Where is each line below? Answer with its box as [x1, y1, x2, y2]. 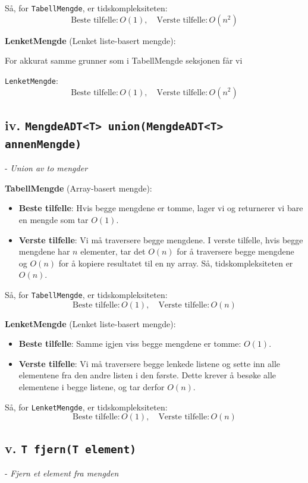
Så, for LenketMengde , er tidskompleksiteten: [5, 400, 168, 413]
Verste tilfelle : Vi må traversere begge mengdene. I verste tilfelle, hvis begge [18, 233, 303, 246]
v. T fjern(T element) [5, 438, 136, 457]
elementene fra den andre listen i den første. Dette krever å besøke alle [18, 369, 276, 381]
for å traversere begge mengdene [177, 245, 294, 258]
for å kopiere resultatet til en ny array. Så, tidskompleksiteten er [58, 256, 293, 269]
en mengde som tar [18, 214, 89, 226]
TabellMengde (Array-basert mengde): [5, 181, 152, 194]
